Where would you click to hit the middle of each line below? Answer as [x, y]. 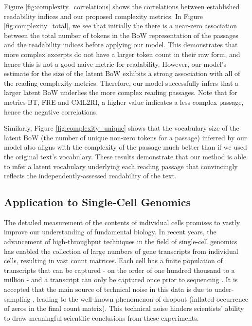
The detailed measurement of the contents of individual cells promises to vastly [122, 222]
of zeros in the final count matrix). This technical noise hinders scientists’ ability [124, 308]
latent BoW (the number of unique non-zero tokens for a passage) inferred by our [126, 137]
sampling [17, 298]
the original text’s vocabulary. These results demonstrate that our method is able [125, 156]
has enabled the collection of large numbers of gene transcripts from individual [121, 251]
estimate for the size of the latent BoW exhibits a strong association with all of [122, 73]
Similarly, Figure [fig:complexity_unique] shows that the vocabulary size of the [122, 128]
